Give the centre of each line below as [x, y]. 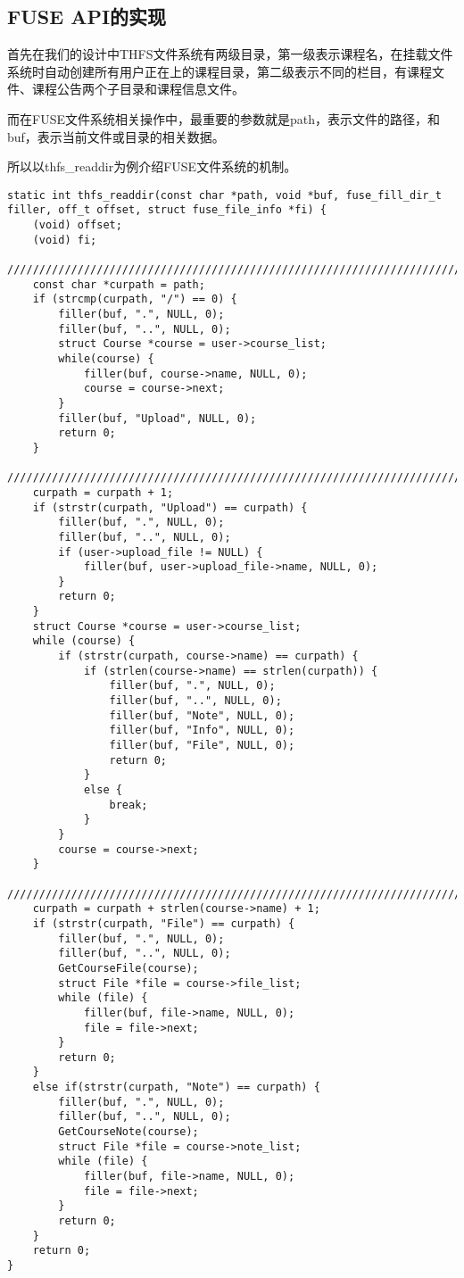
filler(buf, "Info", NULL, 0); [202, 730]
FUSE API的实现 [87, 17]
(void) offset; [77, 225]
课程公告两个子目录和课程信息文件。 [138, 89]
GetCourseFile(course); [128, 968]
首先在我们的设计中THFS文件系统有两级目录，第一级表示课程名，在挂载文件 [230, 54]
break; [128, 805]
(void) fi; [65, 240]
